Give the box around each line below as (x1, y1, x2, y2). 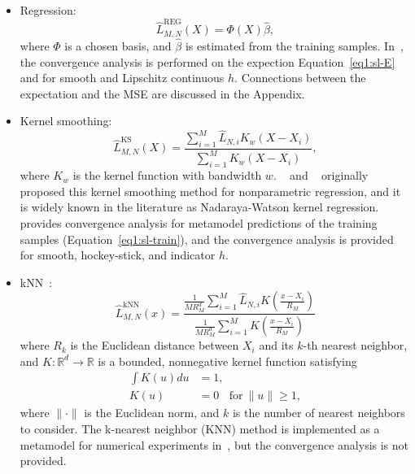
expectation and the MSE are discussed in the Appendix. (20, 85, 305, 102)
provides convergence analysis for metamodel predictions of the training (20, 214, 378, 231)
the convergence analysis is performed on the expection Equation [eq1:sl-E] (20, 53, 395, 70)
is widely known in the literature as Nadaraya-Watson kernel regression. (20, 198, 379, 215)
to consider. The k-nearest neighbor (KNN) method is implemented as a (20, 420, 380, 437)
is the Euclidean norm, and (84, 404, 220, 421)
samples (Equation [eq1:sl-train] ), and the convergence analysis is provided (20, 230, 394, 247)
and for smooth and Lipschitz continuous (20, 69, 225, 86)
